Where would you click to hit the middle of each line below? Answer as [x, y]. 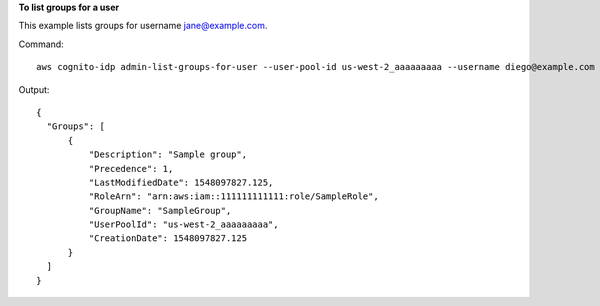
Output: [34, 89]
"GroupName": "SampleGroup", [160, 210]
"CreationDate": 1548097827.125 [168, 238]
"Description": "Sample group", [168, 154]
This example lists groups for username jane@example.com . [143, 26]
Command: [41, 44]
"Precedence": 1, [131, 168]
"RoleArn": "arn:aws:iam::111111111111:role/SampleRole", [233, 196]
